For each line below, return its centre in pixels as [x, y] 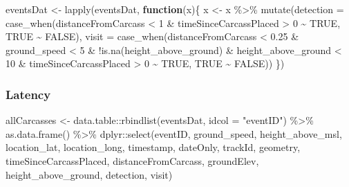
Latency [28, 94]
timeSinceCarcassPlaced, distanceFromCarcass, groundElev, [132, 160]
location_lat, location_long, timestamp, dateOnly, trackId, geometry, [153, 147]
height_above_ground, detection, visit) [89, 174]
